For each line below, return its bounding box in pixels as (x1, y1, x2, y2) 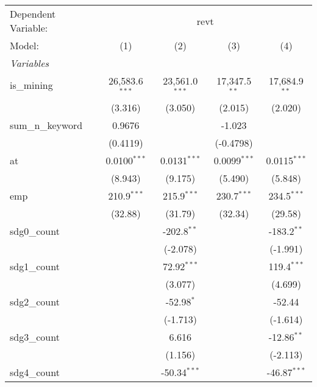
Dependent (10, 7, 56, 21)
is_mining (10, 78, 53, 92)
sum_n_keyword (10, 117, 83, 132)
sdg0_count (10, 223, 60, 238)
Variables (10, 56, 49, 70)
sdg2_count (10, 294, 60, 309)
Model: (10, 38, 40, 52)
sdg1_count (10, 259, 60, 273)
